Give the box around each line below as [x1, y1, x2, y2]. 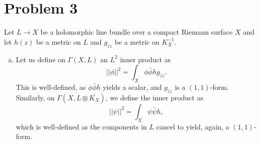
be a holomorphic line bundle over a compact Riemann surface [40, 27, 233, 37]
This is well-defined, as [16, 81, 86, 92]
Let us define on [16, 54, 66, 64]
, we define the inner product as [105, 92, 203, 102]
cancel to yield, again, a [156, 121, 229, 131]
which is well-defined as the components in [16, 121, 147, 131]
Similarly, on [16, 92, 55, 102]
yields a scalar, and [102, 81, 162, 92]
